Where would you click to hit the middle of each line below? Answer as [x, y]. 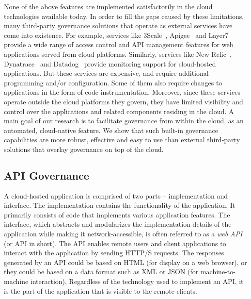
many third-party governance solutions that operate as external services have [118, 25]
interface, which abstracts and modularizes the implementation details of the [118, 224]
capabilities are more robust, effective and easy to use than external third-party [122, 140]
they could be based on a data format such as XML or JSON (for [101, 272]
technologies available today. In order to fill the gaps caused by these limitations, [124, 16]
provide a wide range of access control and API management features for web [119, 44]
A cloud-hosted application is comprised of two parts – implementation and [116, 195]
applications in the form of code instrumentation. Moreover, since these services [122, 92]
